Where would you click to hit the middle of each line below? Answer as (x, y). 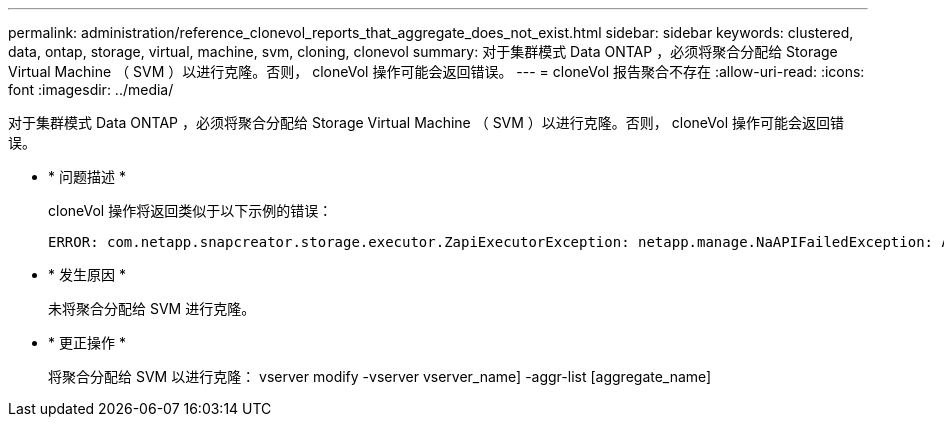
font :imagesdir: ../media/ (91, 89)
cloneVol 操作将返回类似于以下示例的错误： (190, 210)
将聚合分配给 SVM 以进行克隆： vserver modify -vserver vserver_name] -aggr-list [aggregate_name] (380, 376)
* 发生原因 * (87, 274)
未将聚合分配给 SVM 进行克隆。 (152, 308)
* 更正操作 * (87, 342)
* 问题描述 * (87, 176)
